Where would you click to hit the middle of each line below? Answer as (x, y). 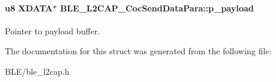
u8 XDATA (29, 8)
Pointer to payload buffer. (52, 30)
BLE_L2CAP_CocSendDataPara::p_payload (157, 8)
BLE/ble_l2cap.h (37, 71)
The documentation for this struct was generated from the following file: (138, 51)
